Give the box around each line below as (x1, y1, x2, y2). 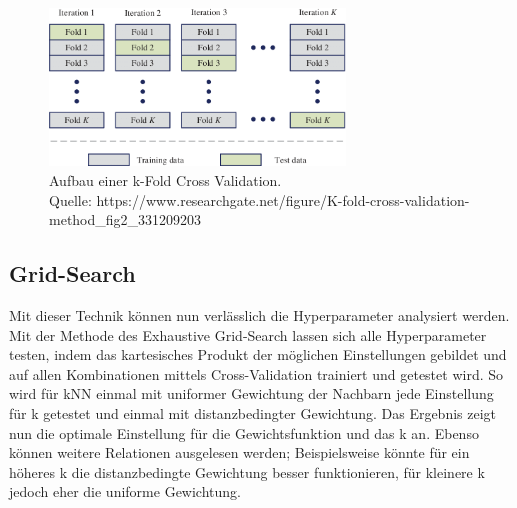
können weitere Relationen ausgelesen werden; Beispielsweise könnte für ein (9, 442, 470, 463)
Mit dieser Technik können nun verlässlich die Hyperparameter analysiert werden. (9, 305, 510, 326)
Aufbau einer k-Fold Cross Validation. (49, 170, 282, 191)
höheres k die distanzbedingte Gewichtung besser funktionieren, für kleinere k (9, 461, 485, 482)
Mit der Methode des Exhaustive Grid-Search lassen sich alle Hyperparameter (9, 324, 487, 345)
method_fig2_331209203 (49, 209, 202, 230)
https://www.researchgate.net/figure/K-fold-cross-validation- (96, 189, 470, 210)
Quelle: (49, 189, 92, 210)
